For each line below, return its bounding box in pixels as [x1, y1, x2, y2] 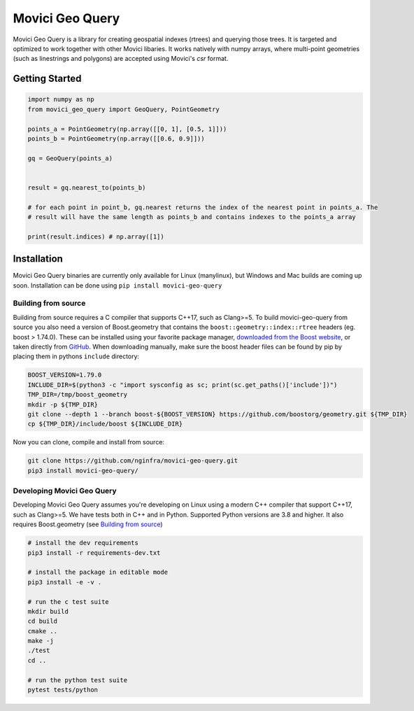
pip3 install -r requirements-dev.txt [27, 549, 161, 556]
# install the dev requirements [27, 539, 139, 547]
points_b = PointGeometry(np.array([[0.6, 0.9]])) [27, 134, 206, 143]
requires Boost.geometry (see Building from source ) [13, 520, 164, 528]
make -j [27, 637, 54, 645]
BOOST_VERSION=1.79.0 [27, 371, 102, 379]
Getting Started [13, 73, 82, 85]
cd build [27, 617, 58, 626]
